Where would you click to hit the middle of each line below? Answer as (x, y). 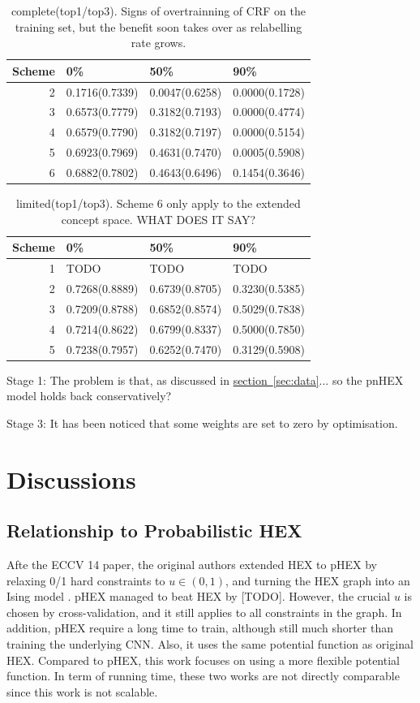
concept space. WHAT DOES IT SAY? (159, 219)
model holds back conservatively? (89, 396)
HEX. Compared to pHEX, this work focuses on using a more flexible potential (203, 660)
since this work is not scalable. (82, 691)
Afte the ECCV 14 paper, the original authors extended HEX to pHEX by (192, 564)
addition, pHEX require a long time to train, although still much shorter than (200, 628)
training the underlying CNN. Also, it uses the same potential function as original (210, 643)
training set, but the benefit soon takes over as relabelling (159, 26)
